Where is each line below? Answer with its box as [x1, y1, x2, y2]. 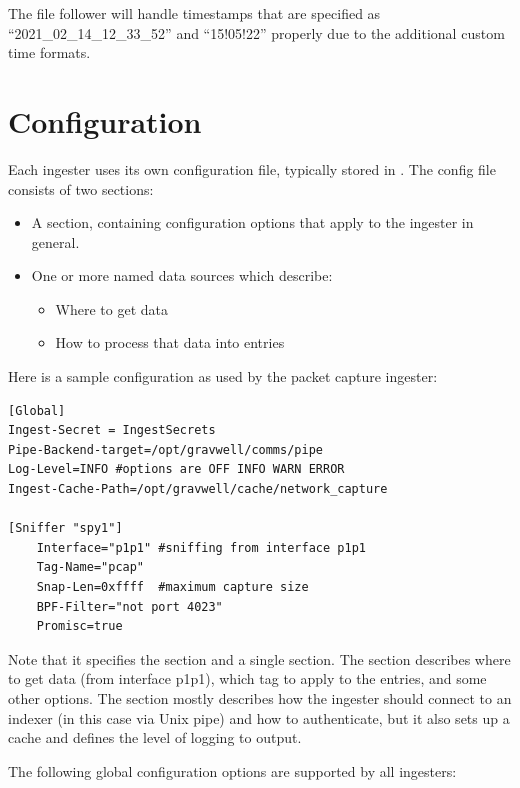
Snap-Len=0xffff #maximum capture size [36, 580, 309, 594]
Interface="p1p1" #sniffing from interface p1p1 [36, 540, 366, 555]
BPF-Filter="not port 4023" [36, 599, 223, 614]
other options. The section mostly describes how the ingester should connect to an [8, 687, 512, 708]
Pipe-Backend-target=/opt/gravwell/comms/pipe [8, 442, 323, 457]
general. [31, 231, 80, 252]
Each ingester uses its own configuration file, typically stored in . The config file [8, 158, 496, 179]
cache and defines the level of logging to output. [8, 727, 302, 748]
